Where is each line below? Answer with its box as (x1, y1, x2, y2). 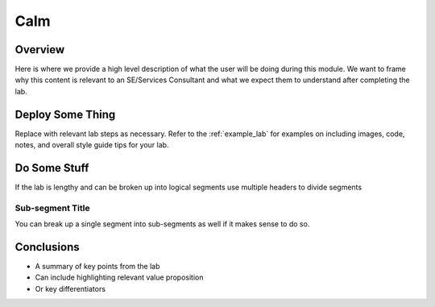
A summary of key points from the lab (35, 262, 160, 272)
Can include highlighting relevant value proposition (35, 272, 204, 282)
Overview (14, 43, 65, 56)
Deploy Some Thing (14, 107, 116, 121)
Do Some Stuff (14, 161, 89, 175)
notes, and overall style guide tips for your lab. (14, 140, 169, 150)
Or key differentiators (35, 284, 106, 293)
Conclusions (14, 240, 80, 254)
